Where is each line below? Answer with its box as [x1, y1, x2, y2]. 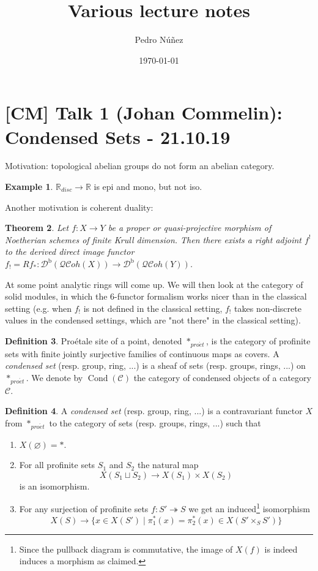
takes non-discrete [234, 301, 301, 314]
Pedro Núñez [135, 33, 183, 46]
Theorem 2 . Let [5, 221, 69, 234]
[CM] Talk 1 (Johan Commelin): [5, 100, 283, 125]
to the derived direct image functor [5, 245, 135, 258]
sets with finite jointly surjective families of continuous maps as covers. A [5, 347, 279, 360]
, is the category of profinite [206, 334, 311, 347]
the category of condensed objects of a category [133, 371, 311, 384]
